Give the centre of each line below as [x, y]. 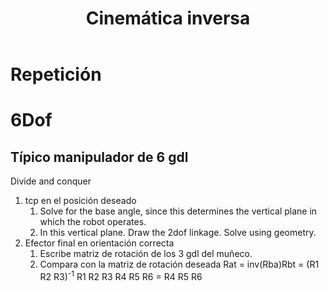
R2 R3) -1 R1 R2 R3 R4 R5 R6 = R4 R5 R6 [121, 275]
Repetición [56, 74]
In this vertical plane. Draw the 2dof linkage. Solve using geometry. [178, 233]
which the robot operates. [93, 222]
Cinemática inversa [168, 18]
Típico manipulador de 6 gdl [99, 157]
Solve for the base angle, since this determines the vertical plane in [178, 211]
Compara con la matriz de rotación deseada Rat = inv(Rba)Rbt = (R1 [179, 264]
